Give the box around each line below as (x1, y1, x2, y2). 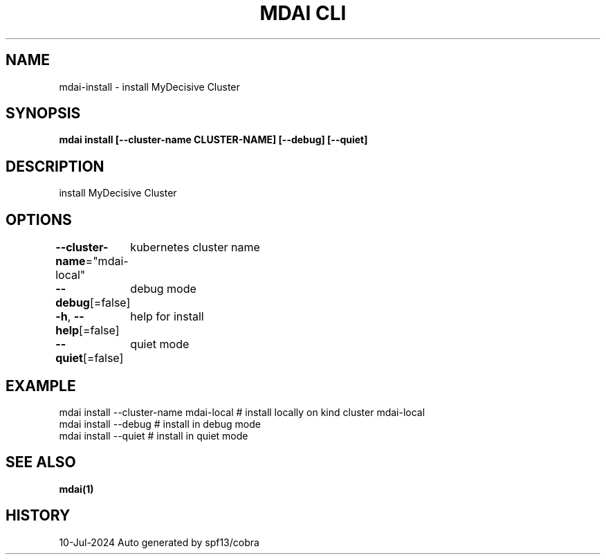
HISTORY (6, 507, 71, 525)
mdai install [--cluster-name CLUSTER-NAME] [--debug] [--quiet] (59, 134, 368, 146)
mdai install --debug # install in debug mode (59, 417, 261, 430)
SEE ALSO (6, 453, 76, 471)
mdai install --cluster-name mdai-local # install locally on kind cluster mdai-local (59, 406, 425, 418)
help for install (130, 309, 204, 324)
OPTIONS (6, 210, 72, 228)
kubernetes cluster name (130, 240, 260, 255)
